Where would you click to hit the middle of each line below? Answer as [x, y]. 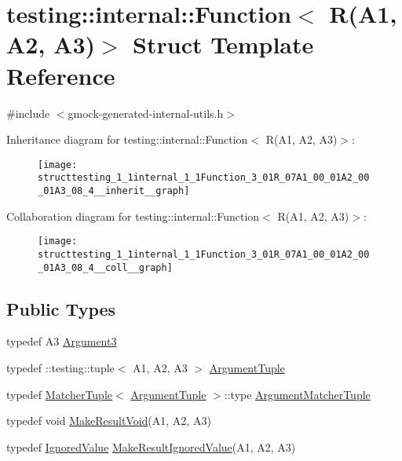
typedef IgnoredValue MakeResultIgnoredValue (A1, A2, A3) [151, 446]
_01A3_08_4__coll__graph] [105, 267]
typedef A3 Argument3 [62, 341]
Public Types [61, 308]
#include [28, 113]
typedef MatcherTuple [60, 394]
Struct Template [223, 44]
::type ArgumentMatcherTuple [297, 394]
